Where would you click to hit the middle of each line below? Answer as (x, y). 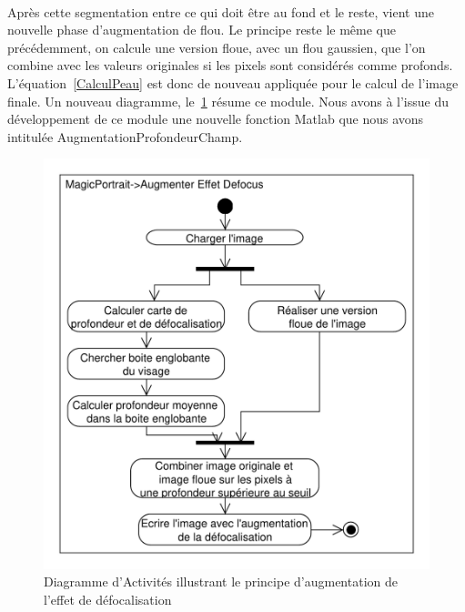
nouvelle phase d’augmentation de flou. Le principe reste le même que (202, 30)
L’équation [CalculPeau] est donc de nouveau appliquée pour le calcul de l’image (233, 82)
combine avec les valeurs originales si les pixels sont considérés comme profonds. (230, 65)
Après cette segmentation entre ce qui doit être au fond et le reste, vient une (221, 11)
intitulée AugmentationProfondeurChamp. (125, 136)
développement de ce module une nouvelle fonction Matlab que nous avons (216, 119)
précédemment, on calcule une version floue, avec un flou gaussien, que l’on (217, 47)
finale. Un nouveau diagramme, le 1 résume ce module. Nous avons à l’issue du (228, 101)
